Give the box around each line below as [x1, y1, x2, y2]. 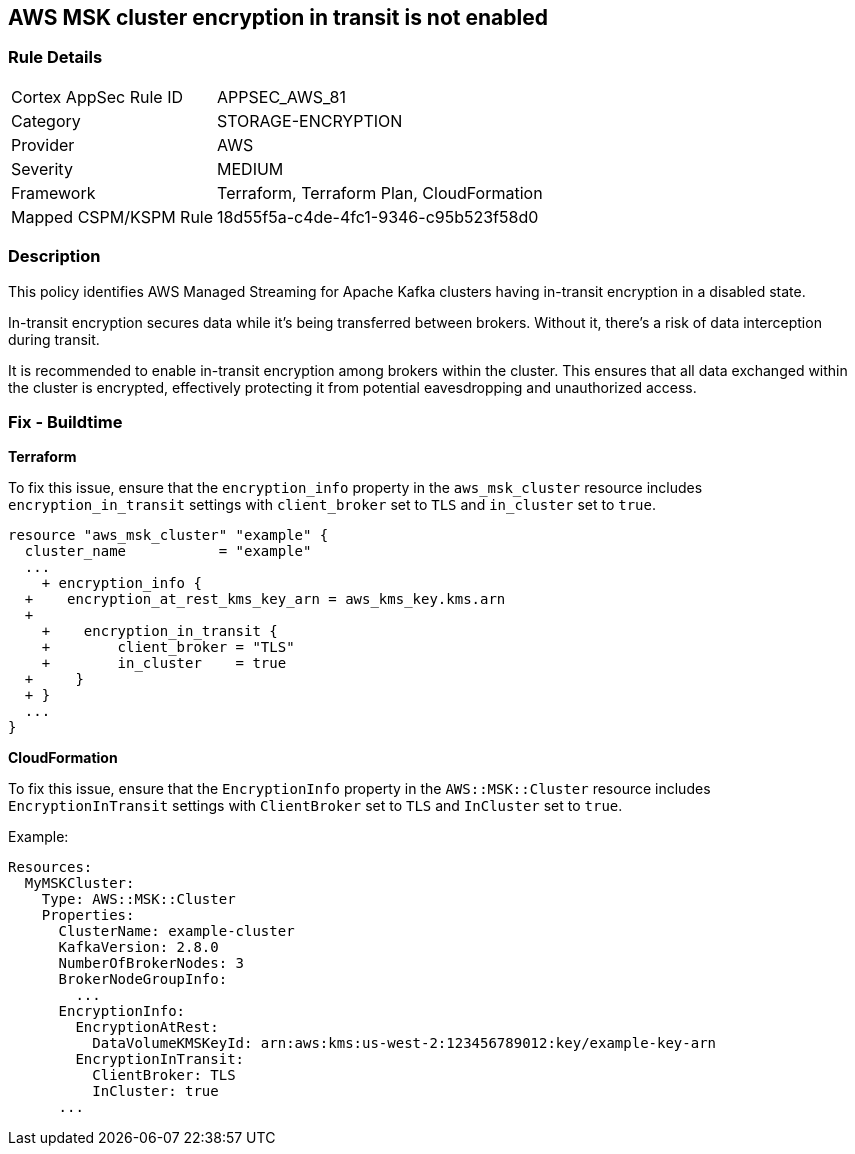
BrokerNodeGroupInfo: [58, 971, 228, 988]
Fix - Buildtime [8, 411, 123, 432]
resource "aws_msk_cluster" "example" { [8, 527, 329, 544]
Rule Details [8, 47, 103, 68]
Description [8, 246, 101, 267]
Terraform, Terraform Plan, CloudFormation [217, 182, 543, 203]
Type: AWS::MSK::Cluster [41, 891, 236, 908]
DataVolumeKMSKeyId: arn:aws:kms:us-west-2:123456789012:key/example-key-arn [92, 1035, 717, 1052]
